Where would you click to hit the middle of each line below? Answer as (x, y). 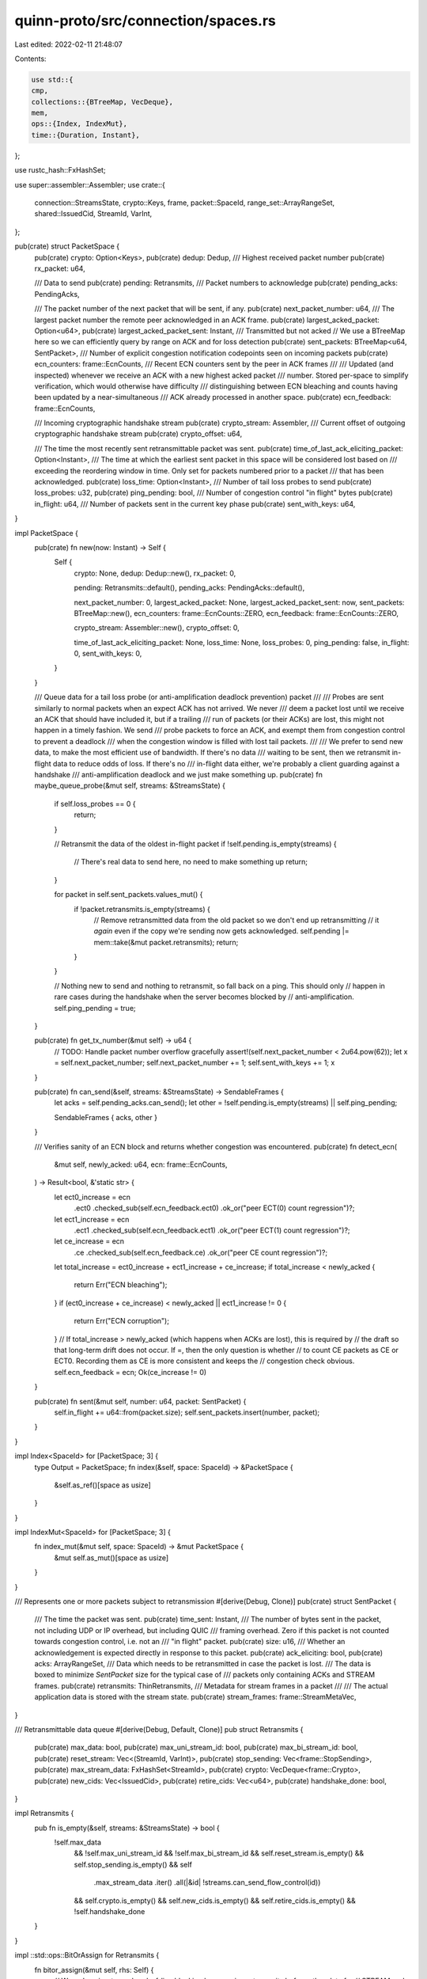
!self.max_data (78, 1842)
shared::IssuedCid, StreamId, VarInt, (93, 214)
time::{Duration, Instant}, (85, 135)
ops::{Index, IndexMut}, (79, 124)
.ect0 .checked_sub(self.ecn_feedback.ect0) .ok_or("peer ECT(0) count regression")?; (214, 1208)
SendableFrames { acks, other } (106, 1117)
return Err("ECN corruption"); (122, 1321)
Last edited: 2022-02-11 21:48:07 (68, 44)
